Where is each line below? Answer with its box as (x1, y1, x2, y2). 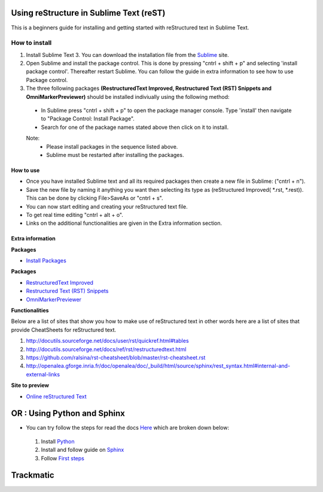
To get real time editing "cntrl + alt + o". (26, 211, 124, 218)
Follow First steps (41, 454, 85, 461)
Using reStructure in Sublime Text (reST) (11, 8, 166, 18)
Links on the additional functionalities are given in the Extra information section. (26, 219, 223, 227)
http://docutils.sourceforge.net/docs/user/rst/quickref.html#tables (26, 337, 189, 345)
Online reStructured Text (26, 393, 87, 400)
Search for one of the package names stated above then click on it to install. (41, 123, 229, 131)
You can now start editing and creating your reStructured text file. (26, 203, 188, 210)
